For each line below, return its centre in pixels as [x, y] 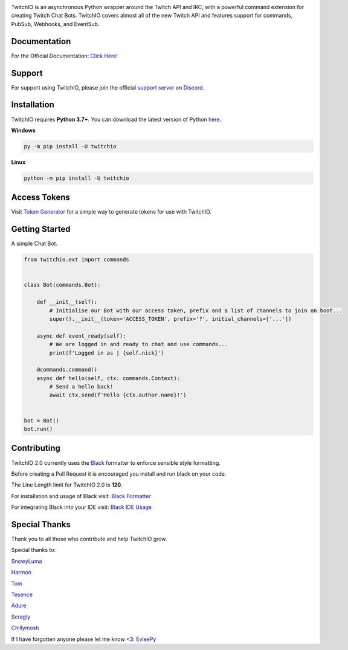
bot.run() [38, 429]
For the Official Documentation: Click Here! [64, 56]
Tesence [22, 594]
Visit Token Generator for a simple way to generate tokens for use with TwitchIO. [111, 212]
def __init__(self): [67, 302]
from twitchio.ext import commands [76, 260]
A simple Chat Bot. [34, 244]
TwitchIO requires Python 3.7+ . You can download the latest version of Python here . [116, 119]
